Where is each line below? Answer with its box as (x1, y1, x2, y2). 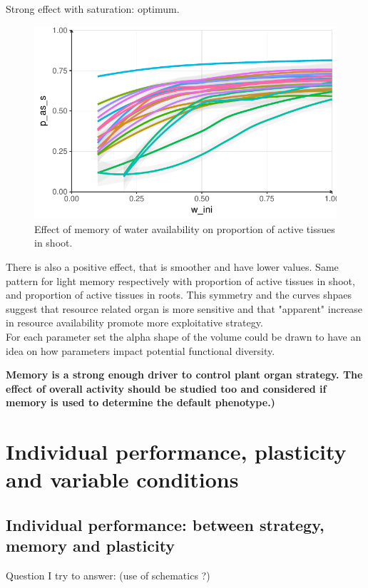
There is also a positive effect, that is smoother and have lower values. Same (6, 259, 339, 274)
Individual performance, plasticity (6, 437, 347, 466)
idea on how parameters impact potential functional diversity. (6, 343, 275, 358)
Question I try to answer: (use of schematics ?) (6, 568, 210, 583)
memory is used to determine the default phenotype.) (6, 395, 275, 410)
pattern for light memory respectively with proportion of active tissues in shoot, (6, 273, 355, 288)
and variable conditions (6, 465, 239, 494)
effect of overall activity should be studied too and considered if (6, 381, 327, 396)
